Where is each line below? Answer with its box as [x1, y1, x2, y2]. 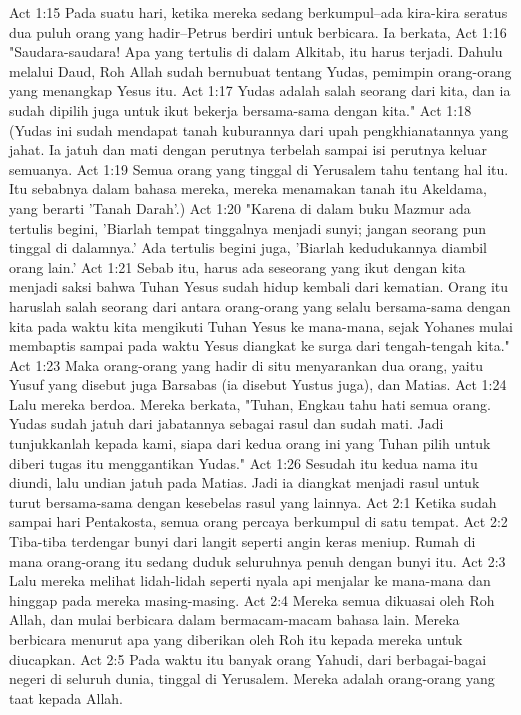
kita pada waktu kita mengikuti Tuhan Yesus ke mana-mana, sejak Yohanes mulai [9, 315, 513, 336]
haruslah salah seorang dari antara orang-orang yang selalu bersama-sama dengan [9, 295, 511, 316]
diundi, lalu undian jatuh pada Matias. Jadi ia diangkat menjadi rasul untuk [9, 472, 480, 493]
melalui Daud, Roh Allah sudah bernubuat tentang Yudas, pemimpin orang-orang [9, 60, 512, 81]
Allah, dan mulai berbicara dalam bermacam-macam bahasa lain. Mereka [9, 609, 460, 630]
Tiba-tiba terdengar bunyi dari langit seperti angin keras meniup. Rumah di [9, 531, 476, 552]
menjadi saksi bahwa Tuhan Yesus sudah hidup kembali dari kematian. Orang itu [9, 276, 509, 297]
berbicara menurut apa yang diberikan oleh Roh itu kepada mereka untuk [9, 629, 463, 649]
